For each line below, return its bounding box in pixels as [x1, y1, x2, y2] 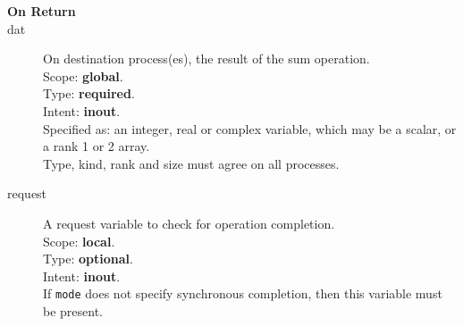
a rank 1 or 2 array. [43, 137, 150, 155]
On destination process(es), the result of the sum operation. [43, 49, 370, 68]
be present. [43, 301, 104, 320]
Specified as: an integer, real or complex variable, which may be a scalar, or [43, 119, 457, 138]
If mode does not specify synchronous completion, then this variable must [43, 284, 442, 303]
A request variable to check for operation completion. [43, 213, 335, 232]
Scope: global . [43, 66, 123, 85]
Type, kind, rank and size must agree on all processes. [43, 154, 340, 172]
